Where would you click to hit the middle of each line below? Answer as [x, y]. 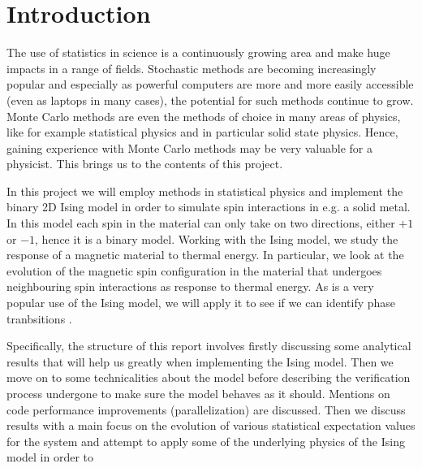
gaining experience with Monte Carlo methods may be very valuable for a [189, 147]
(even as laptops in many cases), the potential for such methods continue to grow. [210, 100]
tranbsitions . [39, 318]
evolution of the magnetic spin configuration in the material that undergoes [194, 270]
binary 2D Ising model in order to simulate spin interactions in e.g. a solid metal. [209, 207]
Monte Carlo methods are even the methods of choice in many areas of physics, [204, 116]
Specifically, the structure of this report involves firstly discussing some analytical [209, 346]
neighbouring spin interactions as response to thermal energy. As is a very [190, 286]
